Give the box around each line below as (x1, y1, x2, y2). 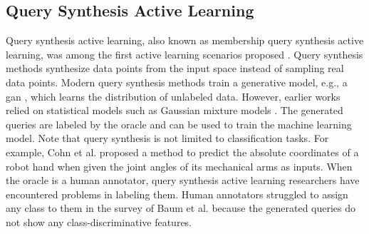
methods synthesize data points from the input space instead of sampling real (6, 61, 344, 76)
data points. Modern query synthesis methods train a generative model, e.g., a (6, 74, 348, 89)
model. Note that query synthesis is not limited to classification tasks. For (6, 131, 329, 146)
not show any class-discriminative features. (6, 214, 192, 229)
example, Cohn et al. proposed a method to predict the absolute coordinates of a (6, 144, 359, 159)
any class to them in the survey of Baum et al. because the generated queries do (6, 200, 356, 215)
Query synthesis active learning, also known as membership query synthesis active (6, 33, 364, 48)
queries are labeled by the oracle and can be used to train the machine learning (6, 116, 352, 131)
